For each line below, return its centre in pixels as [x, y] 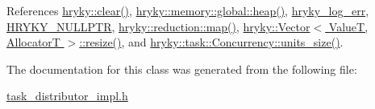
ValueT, [348, 26]
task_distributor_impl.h [67, 96]
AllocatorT [33, 42]
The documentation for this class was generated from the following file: [182, 69]
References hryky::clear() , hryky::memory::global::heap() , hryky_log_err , [188, 10]
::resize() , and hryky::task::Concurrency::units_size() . [211, 42]
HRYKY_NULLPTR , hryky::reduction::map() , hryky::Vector [158, 26]
